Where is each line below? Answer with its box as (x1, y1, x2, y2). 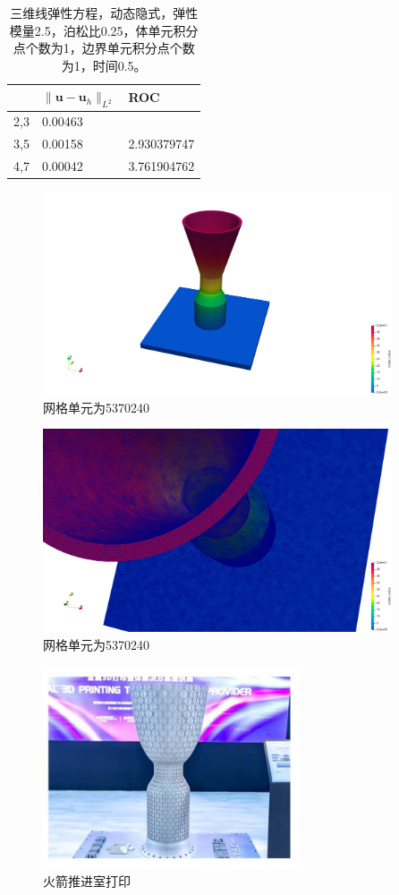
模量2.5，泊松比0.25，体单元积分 (9, 21, 199, 39)
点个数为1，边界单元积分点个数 (13, 38, 195, 57)
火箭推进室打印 (43, 872, 131, 891)
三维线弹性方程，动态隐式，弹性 (10, 4, 199, 21)
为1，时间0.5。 (61, 55, 147, 74)
